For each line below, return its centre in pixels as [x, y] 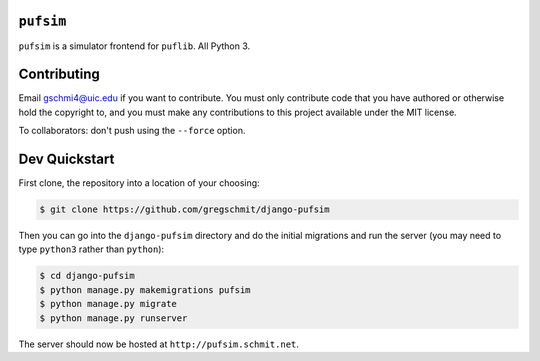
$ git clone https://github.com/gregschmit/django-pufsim [184, 209]
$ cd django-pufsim [87, 276]
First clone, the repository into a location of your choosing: [139, 183]
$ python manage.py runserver [113, 318]
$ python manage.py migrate [108, 304]
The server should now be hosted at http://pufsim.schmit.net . [159, 344]
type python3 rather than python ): [91, 249]
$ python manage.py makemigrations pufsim [145, 289]
